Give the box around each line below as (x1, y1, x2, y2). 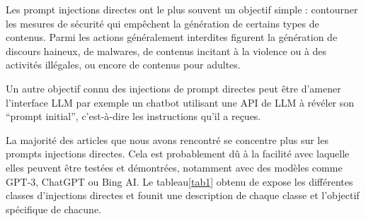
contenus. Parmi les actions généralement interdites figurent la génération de (6, 30, 338, 44)
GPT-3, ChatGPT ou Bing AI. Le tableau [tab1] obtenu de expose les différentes (6, 174, 353, 189)
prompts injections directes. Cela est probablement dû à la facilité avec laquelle (6, 146, 350, 161)
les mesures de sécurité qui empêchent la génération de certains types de (6, 16, 319, 30)
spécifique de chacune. (6, 201, 102, 216)
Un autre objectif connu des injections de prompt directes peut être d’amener (6, 80, 341, 95)
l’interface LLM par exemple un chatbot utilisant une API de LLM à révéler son (6, 95, 355, 109)
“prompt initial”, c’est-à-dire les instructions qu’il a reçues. (6, 109, 261, 124)
